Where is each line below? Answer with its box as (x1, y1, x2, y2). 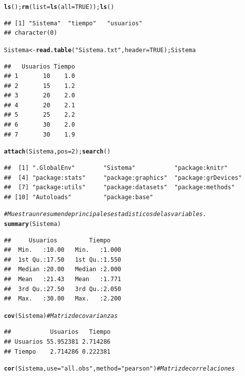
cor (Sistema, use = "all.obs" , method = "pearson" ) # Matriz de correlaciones (4, 365, 235, 373)
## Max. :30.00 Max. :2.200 (4, 295, 122, 302)
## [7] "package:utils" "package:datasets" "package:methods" (4, 184, 235, 191)
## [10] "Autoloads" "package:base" (4, 193, 153, 201)
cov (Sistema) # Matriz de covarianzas (4, 312, 118, 319)
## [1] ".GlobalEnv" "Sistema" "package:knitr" (4, 164, 228, 171)
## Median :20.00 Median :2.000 (4, 266, 122, 273)
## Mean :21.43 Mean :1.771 (4, 275, 122, 283)
